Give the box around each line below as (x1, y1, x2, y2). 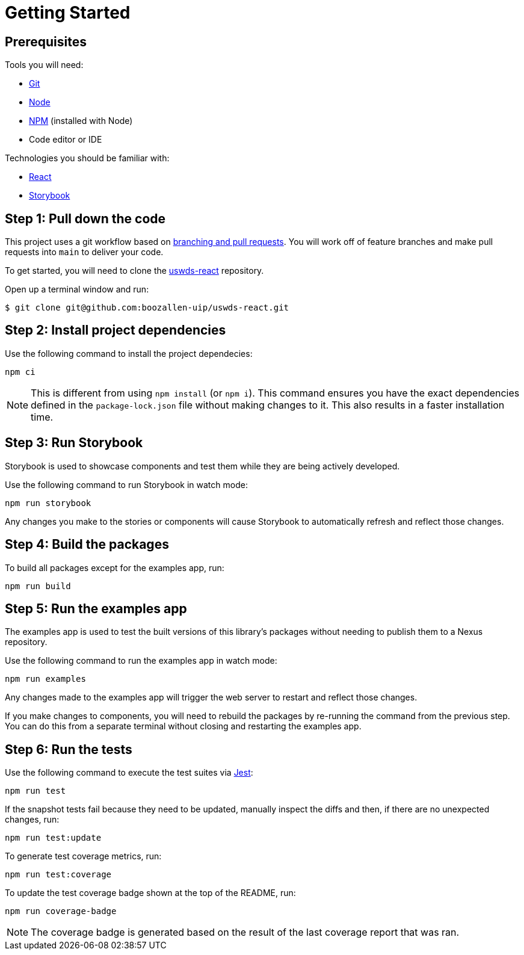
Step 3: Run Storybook (5, 435, 143, 451)
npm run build (5, 581, 71, 591)
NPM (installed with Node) (29, 116, 133, 126)
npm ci (5, 366, 35, 377)
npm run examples (5, 674, 86, 684)
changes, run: (5, 814, 60, 825)
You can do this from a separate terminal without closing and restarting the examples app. (5, 721, 362, 732)
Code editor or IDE (29, 134, 102, 145)
